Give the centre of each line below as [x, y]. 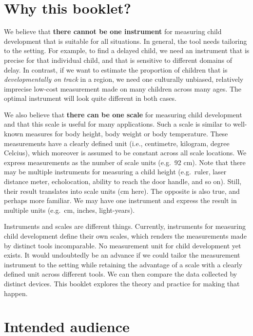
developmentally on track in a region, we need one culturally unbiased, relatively [124, 79]
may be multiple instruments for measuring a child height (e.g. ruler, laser [115, 172]
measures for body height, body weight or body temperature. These [127, 134]
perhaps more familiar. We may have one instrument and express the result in [120, 200]
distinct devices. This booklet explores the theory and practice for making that [122, 283]
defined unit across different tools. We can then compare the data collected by [121, 274]
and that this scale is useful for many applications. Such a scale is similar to [117, 124]
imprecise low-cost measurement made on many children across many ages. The [123, 88]
